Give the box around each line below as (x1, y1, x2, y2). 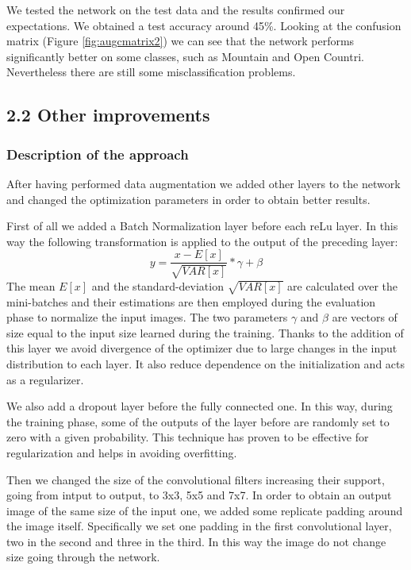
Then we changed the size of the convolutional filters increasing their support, (6, 471, 385, 487)
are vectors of (332, 309, 398, 325)
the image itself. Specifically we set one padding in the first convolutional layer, (6, 518, 392, 534)
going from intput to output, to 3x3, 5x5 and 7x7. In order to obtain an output (6, 487, 392, 503)
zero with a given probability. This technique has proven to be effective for (6, 429, 369, 445)
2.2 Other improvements (6, 102, 210, 127)
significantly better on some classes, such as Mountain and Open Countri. (6, 48, 364, 64)
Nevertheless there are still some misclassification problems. (6, 64, 296, 80)
